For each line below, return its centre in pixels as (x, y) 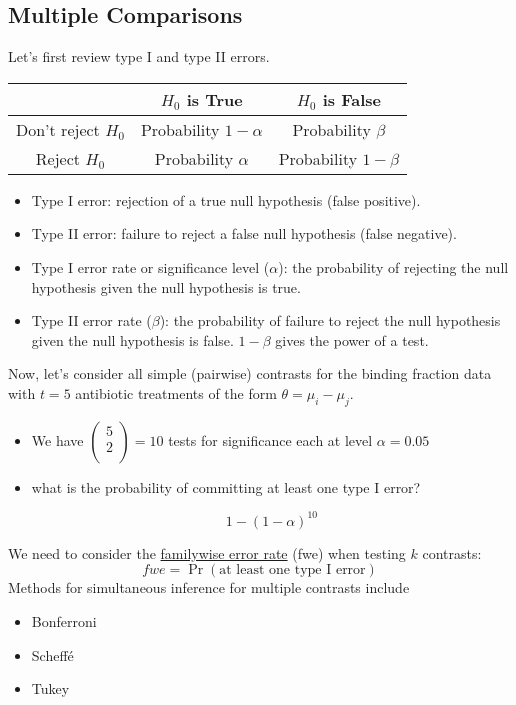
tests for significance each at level (270, 439)
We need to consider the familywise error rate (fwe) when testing (207, 552)
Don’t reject (58, 129)
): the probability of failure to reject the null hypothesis (330, 320)
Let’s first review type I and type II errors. (139, 56)
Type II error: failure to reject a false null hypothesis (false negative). (244, 233)
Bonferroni (64, 621)
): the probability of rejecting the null (393, 266)
